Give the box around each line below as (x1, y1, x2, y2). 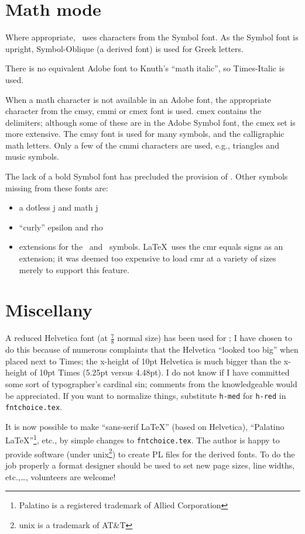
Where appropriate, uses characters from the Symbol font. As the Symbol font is (5, 31, 299, 43)
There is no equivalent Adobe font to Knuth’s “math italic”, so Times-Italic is (5, 62, 285, 74)
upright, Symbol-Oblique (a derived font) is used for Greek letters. (5, 42, 244, 54)
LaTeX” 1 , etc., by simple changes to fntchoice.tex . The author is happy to (5, 432, 280, 446)
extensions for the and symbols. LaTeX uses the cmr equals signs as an (19, 240, 283, 253)
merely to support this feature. (19, 263, 129, 275)
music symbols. (5, 150, 59, 163)
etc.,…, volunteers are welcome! (5, 470, 116, 483)
